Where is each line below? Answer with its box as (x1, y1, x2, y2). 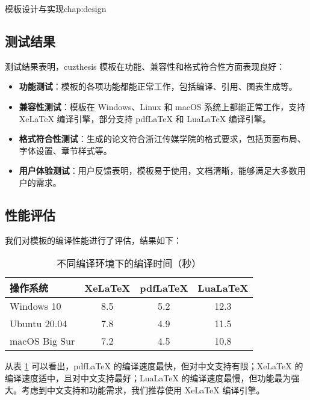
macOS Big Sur (10, 334, 75, 348)
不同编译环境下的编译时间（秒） (57, 256, 202, 271)
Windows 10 (10, 299, 61, 313)
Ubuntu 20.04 (10, 316, 67, 331)
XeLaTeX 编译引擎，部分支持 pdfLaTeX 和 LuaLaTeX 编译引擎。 (19, 112, 271, 125)
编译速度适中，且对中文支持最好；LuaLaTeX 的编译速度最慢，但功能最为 (5, 371, 291, 384)
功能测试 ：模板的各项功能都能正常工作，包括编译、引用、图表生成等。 (19, 80, 297, 93)
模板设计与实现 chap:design (5, 2, 107, 14)
